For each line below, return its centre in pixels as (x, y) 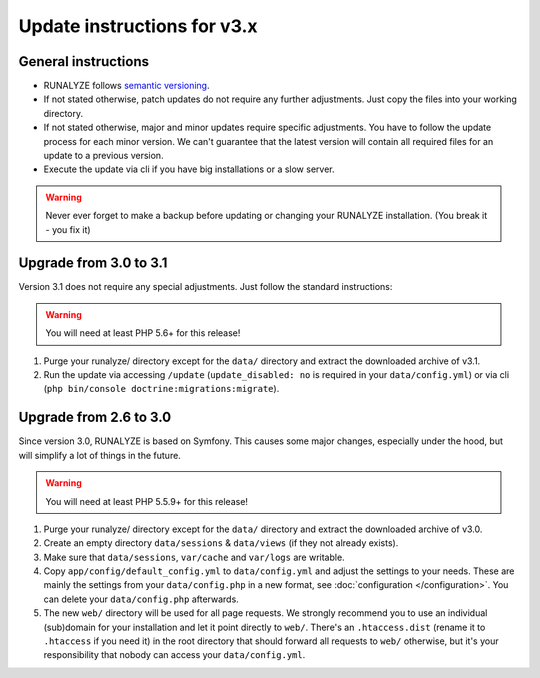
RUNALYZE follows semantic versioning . (126, 86)
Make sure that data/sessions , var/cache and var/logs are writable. (194, 557)
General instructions (84, 61)
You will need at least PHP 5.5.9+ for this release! (147, 501)
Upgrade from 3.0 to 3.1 (93, 263)
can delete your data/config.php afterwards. (141, 599)
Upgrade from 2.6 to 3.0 (95, 417)
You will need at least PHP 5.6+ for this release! (143, 333)
